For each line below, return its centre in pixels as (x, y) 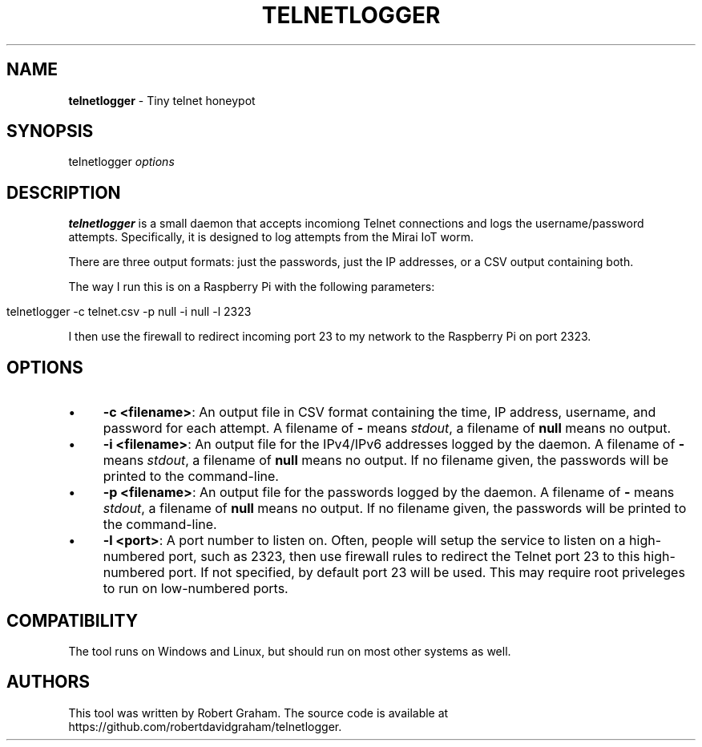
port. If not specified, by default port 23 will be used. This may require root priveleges (427, 573)
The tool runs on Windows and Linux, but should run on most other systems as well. (290, 651)
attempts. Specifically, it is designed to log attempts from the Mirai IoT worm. (271, 237)
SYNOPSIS (50, 131)
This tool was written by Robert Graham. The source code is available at (258, 713)
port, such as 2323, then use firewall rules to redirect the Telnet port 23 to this (404, 557)
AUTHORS (48, 682)
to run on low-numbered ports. (196, 589)
